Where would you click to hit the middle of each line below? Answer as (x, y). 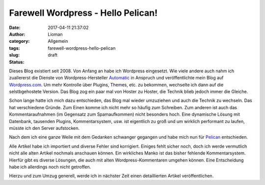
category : (19, 41)
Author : (17, 34)
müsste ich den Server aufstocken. (44, 128)
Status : (17, 62)
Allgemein (58, 41)
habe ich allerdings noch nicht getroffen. (50, 167)
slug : (14, 55)
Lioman (55, 34)
